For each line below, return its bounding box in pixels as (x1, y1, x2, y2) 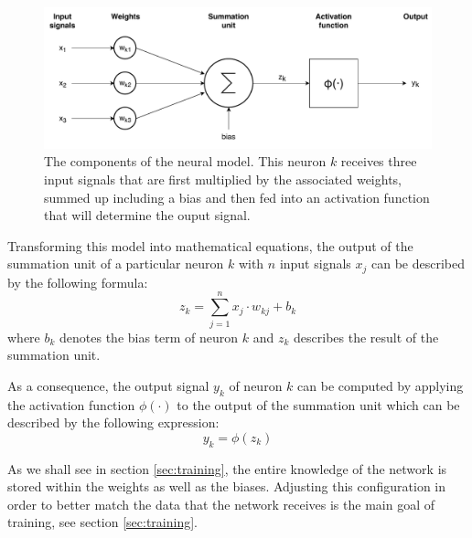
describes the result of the (294, 327, 439, 346)
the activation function (7, 395, 135, 414)
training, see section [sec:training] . (7, 512, 198, 532)
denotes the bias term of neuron (59, 327, 239, 346)
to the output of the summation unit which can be (177, 395, 460, 414)
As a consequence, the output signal (7, 375, 209, 395)
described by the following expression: (7, 413, 220, 432)
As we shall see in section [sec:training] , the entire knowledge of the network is (7, 459, 447, 478)
